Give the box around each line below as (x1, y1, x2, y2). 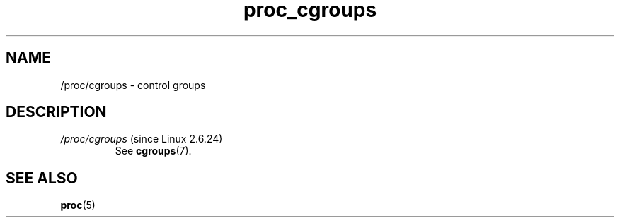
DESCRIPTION (6, 103, 107, 121)
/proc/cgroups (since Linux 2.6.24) (60, 133, 223, 145)
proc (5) (60, 199, 96, 212)
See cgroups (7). (115, 145, 192, 157)
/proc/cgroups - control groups (60, 78, 206, 91)
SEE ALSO (6, 169, 78, 187)
